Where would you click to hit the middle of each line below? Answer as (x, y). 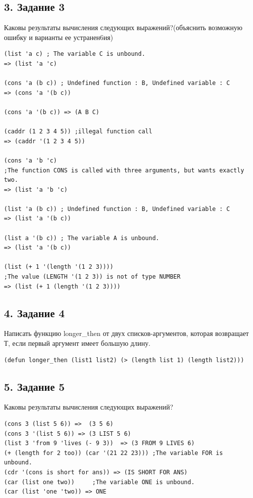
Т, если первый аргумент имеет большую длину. (77, 343)
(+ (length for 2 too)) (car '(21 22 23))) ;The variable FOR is (113, 453)
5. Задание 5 (35, 386)
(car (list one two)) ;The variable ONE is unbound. (99, 482)
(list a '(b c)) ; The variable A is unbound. (82, 238)
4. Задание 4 (35, 312)
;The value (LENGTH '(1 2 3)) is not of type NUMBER (92, 277)
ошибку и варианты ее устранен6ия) (59, 37)
